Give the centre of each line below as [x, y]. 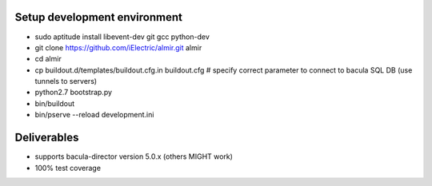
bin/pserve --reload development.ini [94, 115]
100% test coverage [68, 168]
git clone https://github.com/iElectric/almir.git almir [118, 47]
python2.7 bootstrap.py [73, 93]
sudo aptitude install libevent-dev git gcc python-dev [122, 37]
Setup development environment [99, 17]
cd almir [48, 59]
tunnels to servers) [66, 81]
